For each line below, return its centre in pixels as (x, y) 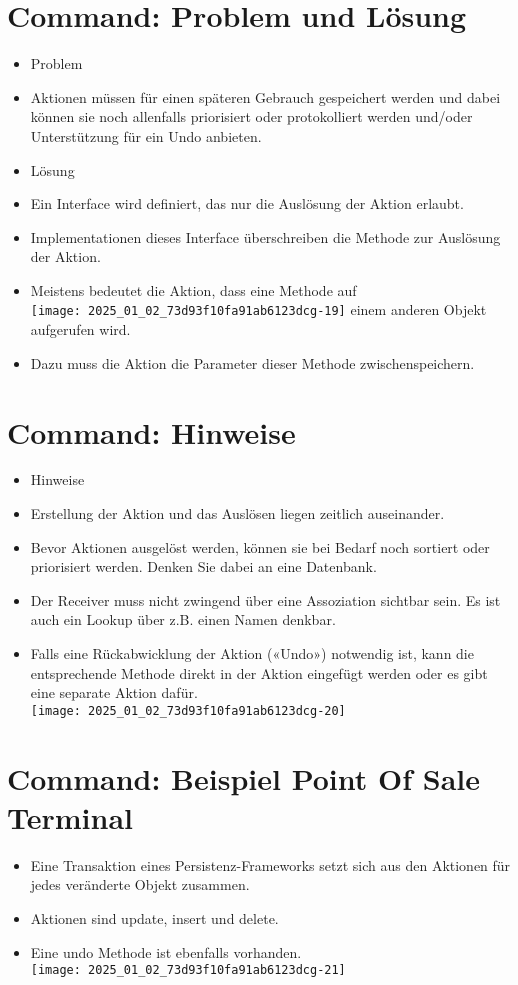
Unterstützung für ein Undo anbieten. (146, 135)
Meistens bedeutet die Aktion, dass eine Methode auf (193, 289)
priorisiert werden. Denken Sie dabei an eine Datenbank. (203, 566)
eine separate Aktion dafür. (114, 692)
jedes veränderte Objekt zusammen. (140, 884)
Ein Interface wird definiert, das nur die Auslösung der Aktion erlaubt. (247, 203)
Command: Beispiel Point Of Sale (244, 777)
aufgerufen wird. (80, 329)
